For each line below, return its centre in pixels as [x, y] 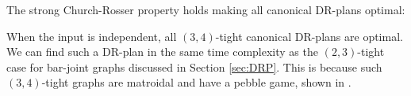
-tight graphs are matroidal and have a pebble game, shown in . [196, 82]
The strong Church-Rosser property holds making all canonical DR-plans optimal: [206, 9]
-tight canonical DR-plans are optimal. [309, 36]
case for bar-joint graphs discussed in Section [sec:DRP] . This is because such [194, 66]
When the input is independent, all [92, 36]
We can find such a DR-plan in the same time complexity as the [162, 52]
